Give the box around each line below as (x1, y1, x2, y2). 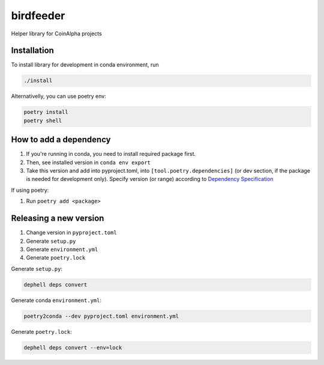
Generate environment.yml (26, 246, 98, 253)
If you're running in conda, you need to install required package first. (26, 150, 196, 158)
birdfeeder (11, 9, 65, 22)
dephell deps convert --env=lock (23, 344, 122, 351)
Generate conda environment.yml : (11, 297, 102, 304)
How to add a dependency (11, 135, 111, 145)
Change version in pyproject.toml (26, 229, 117, 236)
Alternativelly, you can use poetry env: (11, 93, 106, 100)
